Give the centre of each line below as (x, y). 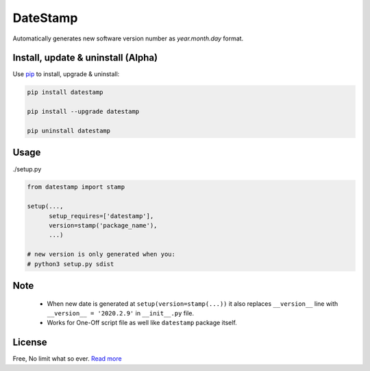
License (30, 343)
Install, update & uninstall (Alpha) (85, 58)
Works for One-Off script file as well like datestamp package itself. (142, 323)
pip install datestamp (65, 92)
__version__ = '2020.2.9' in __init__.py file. (121, 313)
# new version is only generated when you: (101, 254)
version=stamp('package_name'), (103, 226)
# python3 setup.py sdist (71, 264)
